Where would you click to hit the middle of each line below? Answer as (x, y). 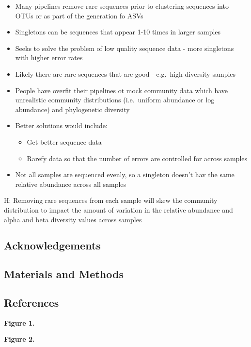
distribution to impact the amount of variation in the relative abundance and (118, 209)
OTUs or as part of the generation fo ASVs (79, 15)
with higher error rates (49, 58)
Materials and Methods (64, 274)
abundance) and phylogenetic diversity (72, 109)
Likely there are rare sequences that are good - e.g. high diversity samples (125, 74)
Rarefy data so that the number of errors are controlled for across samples (137, 158)
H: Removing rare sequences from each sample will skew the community (111, 200)
